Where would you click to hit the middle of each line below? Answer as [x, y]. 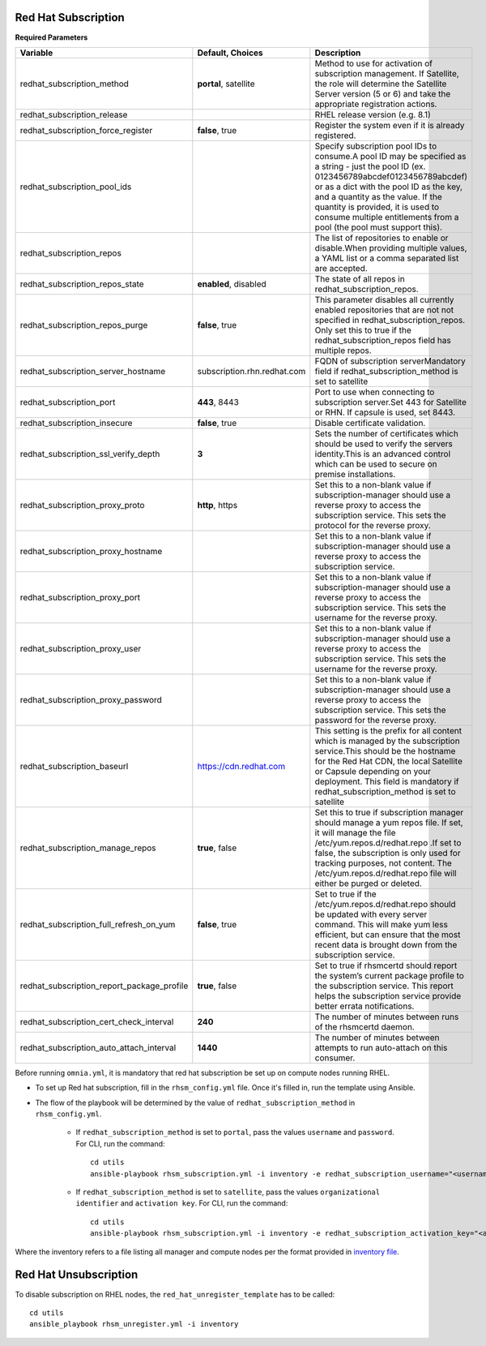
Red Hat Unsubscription [77, 1275]
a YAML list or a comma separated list [387, 258]
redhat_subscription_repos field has [383, 340]
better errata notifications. [364, 1006]
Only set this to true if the [363, 330]
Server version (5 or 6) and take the [383, 93]
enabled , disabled [232, 284]
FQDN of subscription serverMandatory [390, 361]
